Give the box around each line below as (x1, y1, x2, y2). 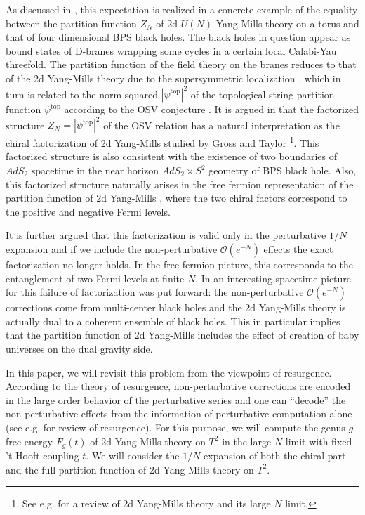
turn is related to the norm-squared (6, 86, 158, 101)
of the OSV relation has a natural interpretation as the (103, 117, 340, 132)
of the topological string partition (190, 86, 335, 101)
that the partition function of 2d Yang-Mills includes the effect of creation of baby (6, 327, 359, 342)
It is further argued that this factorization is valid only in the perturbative (6, 228, 326, 242)
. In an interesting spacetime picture (195, 270, 352, 285)
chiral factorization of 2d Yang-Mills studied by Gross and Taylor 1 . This (6, 133, 319, 150)
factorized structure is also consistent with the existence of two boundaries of (6, 149, 337, 164)
